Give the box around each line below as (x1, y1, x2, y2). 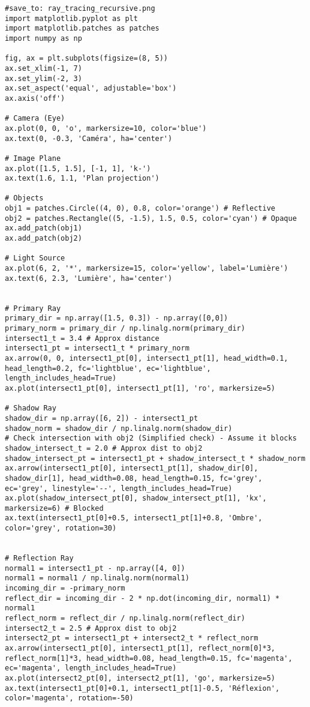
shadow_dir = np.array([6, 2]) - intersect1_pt (5, 414, 198, 423)
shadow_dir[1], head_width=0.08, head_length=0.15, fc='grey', (5, 474, 263, 483)
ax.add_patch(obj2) (5, 234, 82, 243)
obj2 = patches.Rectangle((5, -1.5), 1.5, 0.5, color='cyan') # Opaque (5, 214, 297, 223)
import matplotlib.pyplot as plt (5, 14, 138, 23)
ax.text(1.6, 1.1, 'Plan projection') (5, 174, 159, 183)
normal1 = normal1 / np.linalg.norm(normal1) (5, 574, 189, 583)
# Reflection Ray (5, 554, 74, 563)
